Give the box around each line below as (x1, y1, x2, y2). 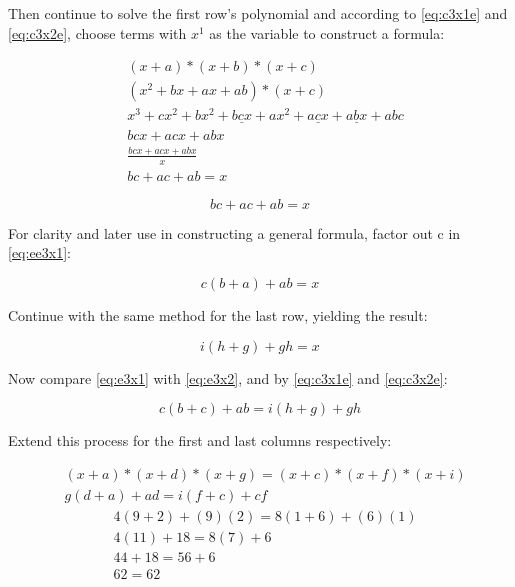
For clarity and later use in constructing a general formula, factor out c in (8, 222, 461, 243)
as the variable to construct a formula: (209, 22, 445, 43)
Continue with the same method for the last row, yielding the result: (8, 305, 428, 325)
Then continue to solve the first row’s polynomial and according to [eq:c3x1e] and (8, 3, 508, 23)
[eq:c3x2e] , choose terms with (8, 22, 187, 43)
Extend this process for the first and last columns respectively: (8, 430, 392, 451)
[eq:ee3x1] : (8, 242, 72, 263)
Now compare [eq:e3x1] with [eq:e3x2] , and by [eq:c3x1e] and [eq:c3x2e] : (8, 367, 448, 388)
